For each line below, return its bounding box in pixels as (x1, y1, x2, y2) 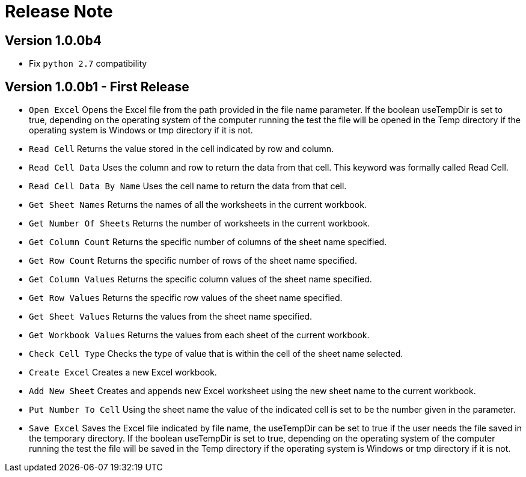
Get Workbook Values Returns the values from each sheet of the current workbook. (29, 330, 370, 341)
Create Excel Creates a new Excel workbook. (29, 367, 217, 378)
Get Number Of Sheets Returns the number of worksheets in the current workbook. (29, 218, 370, 229)
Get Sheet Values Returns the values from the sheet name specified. (29, 311, 313, 322)
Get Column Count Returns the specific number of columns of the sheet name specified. (29, 237, 387, 248)
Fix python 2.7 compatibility (29, 58, 147, 69)
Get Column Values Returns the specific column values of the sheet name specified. (29, 274, 372, 285)
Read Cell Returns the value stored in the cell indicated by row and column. (29, 144, 334, 154)
